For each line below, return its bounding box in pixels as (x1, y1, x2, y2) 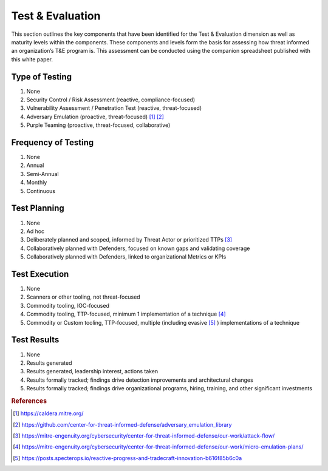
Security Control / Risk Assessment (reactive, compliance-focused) (26, 96, 196, 103)
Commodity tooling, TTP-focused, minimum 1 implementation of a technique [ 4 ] (26, 310, 226, 318)
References (11, 396, 47, 405)
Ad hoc (26, 228, 45, 235)
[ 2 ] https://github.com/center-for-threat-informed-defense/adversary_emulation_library (13, 421, 232, 428)
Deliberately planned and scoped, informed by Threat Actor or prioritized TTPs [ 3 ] (26, 236, 233, 243)
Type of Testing (11, 72, 72, 82)
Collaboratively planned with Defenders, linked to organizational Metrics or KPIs (26, 253, 227, 260)
